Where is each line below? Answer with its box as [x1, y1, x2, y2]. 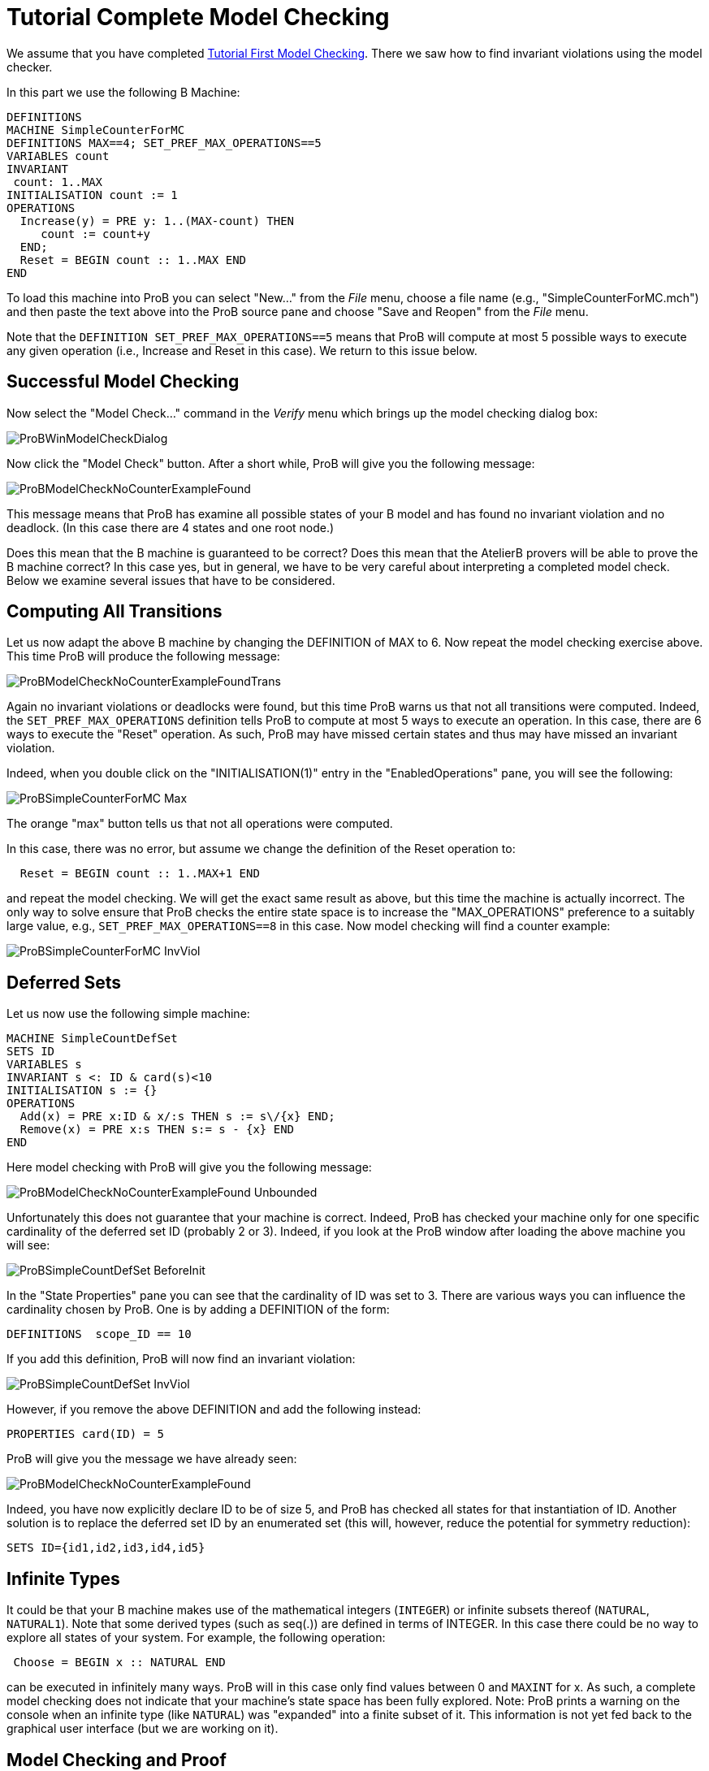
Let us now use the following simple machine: [6, 1007, 250, 1021]
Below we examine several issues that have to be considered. [6, 573, 335, 587]
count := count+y [41, 227, 151, 240]
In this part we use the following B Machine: [6, 84, 240, 99]
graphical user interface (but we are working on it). [6, 1721, 279, 1736]
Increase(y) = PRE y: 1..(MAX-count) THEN [19, 214, 295, 227]
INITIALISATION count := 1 [6, 188, 178, 201]
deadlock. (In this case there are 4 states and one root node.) [6, 520, 335, 535]
